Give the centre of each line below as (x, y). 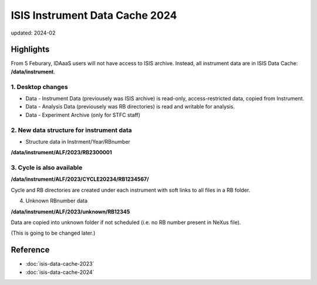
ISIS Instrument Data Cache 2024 (94, 15)
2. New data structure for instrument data (71, 130)
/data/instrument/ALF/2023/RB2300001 (61, 152)
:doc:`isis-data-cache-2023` (60, 264)
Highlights (30, 50)
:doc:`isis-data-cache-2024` (60, 272)
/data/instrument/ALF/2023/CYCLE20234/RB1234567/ (80, 179)
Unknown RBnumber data (57, 201)
